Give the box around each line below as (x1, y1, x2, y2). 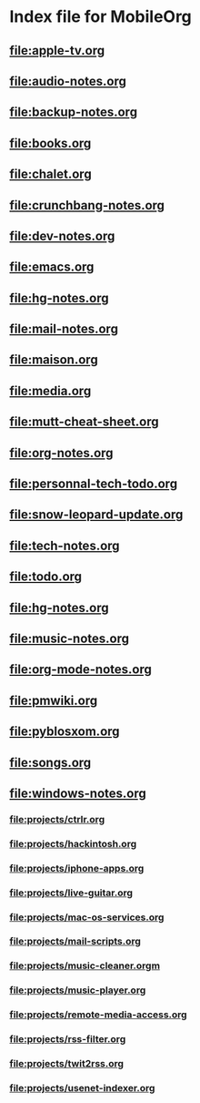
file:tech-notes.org (9, 537, 120, 553)
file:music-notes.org (9, 631, 130, 646)
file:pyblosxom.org (9, 724, 120, 740)
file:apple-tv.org (9, 43, 105, 58)
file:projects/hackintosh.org (9, 837, 137, 850)
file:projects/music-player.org (9, 984, 146, 996)
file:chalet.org (9, 167, 93, 182)
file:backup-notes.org (9, 105, 138, 120)
